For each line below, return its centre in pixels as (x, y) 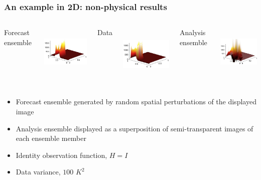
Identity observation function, (61, 155)
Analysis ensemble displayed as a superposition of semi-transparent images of (135, 128)
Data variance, (38, 172)
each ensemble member (51, 138)
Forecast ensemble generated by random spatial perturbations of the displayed (136, 102)
